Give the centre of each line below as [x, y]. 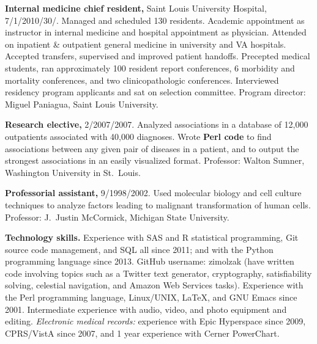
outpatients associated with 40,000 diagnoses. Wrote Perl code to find [138, 136]
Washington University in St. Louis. [73, 172]
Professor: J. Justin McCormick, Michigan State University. [117, 217]
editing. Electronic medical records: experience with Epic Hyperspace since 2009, [155, 321]
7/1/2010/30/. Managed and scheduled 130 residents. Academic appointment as [155, 20]
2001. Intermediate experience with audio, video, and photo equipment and [146, 309]
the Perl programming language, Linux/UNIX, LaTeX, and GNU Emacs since [151, 297]
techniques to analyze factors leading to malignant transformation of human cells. [158, 204]
